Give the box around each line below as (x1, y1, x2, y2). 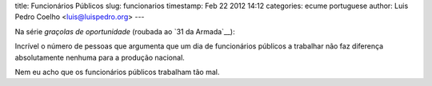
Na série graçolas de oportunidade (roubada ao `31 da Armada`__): (14, 26, 235, 36)
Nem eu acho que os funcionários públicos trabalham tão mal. (14, 67, 220, 76)
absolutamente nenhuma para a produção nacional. (14, 53, 186, 62)
